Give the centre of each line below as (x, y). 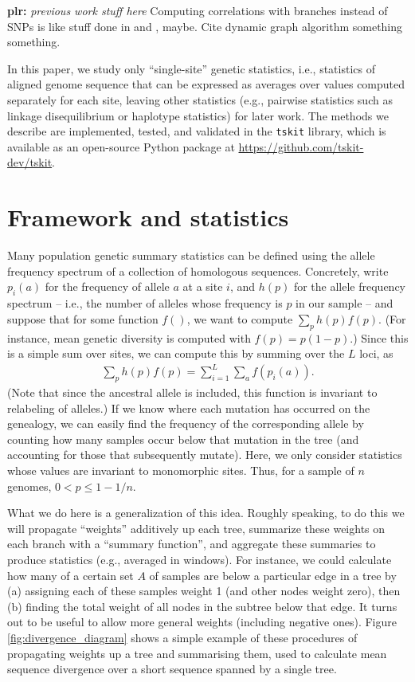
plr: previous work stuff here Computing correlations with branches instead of (198, 10)
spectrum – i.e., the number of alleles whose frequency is (145, 303)
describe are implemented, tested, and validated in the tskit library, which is (197, 131)
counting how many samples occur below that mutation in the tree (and (183, 439)
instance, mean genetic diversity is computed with (129, 337)
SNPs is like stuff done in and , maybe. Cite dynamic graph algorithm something (205, 26)
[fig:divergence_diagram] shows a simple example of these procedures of (182, 637)
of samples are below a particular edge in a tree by (273, 575)
